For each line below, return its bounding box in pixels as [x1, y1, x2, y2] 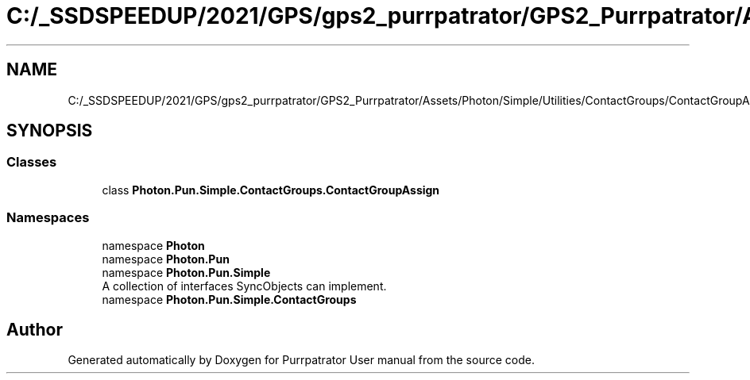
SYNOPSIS [6, 121, 93, 141]
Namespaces [6, 209, 90, 226]
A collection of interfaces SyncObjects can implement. [102, 278, 387, 293]
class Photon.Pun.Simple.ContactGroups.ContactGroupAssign [102, 182, 440, 197]
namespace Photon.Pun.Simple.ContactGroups [102, 292, 357, 306]
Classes [6, 154, 57, 171]
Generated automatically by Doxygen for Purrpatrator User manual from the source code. [68, 353, 535, 367]
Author [6, 319, 63, 340]
